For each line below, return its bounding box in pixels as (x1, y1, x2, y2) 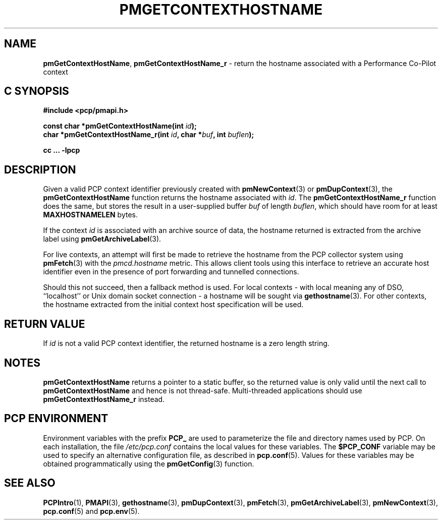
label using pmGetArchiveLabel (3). (43, 235, 161, 244)
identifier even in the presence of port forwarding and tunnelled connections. (43, 267, 299, 276)
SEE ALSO (4, 477, 56, 490)
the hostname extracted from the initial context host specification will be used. (43, 300, 304, 309)
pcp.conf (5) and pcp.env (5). (43, 506, 140, 515)
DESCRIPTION (4, 163, 76, 176)
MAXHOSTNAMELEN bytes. (43, 210, 138, 219)
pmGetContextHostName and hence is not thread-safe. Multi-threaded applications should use (43, 386, 362, 395)
